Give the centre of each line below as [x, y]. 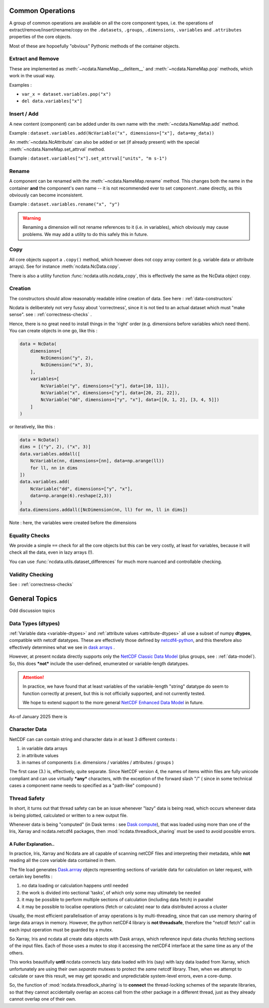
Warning [32, 218]
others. [17, 953]
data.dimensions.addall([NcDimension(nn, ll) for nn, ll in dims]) [104, 509]
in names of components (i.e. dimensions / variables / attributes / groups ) [98, 762]
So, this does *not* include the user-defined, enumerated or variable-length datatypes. [99, 663]
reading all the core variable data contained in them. [63, 860]
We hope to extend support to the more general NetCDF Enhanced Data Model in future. [113, 703]
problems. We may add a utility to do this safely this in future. [85, 234]
